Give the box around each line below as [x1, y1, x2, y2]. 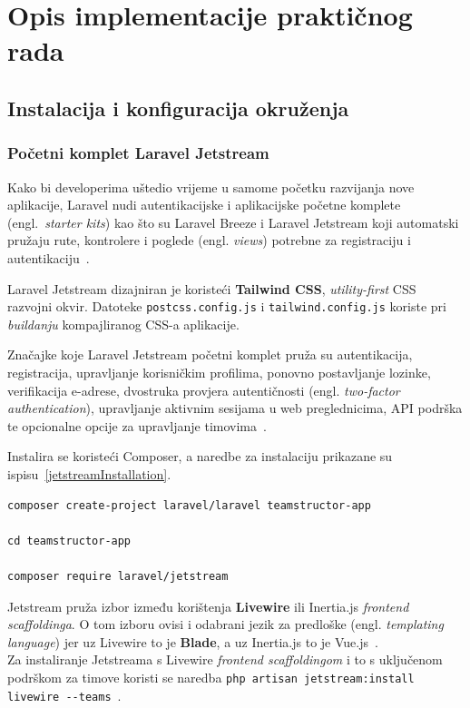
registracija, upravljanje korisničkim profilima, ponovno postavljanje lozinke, [7, 362, 431, 381]
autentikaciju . [7, 248, 90, 267]
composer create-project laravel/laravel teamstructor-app [7, 498, 371, 512]
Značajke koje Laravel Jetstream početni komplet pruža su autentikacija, [7, 345, 413, 364]
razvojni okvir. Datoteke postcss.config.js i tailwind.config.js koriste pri [7, 297, 446, 316]
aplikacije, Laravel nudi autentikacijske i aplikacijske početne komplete [7, 195, 401, 214]
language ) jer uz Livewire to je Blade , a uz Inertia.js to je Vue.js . [7, 632, 378, 651]
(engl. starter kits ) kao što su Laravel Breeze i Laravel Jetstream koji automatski [7, 212, 459, 231]
